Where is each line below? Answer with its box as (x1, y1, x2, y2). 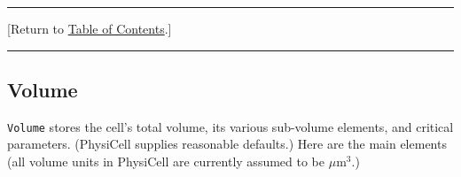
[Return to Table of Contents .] (7, 19, 172, 37)
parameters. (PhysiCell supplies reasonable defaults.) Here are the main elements (7, 135, 447, 153)
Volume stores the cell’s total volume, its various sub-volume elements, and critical (7, 117, 454, 135)
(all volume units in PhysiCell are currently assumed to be (7, 152, 325, 171)
